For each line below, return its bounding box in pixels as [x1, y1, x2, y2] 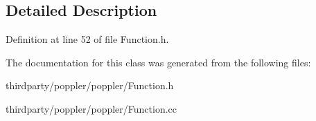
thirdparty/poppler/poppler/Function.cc [6, 101, 177, 115]
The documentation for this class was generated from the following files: [6, 55, 311, 69]
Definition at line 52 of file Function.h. [6, 32, 169, 46]
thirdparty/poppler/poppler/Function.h [6, 78, 174, 93]
